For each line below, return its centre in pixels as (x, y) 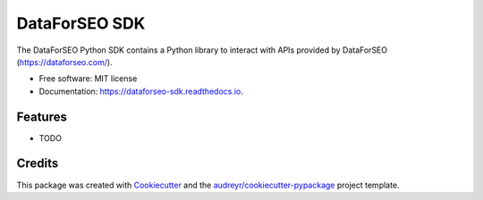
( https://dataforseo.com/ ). (64, 62)
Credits (38, 164)
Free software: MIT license (88, 79)
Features (42, 117)
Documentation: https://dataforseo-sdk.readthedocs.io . (141, 91)
